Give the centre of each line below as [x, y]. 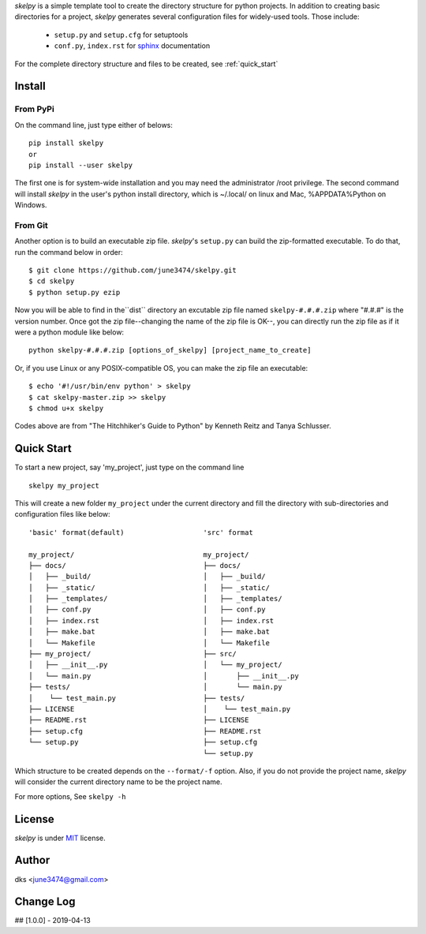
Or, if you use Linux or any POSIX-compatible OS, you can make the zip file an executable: [161, 368]
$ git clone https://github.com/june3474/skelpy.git [133, 270]
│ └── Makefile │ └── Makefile [149, 643]
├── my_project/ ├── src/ [133, 654]
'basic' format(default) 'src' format [141, 532]
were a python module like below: [69, 332]
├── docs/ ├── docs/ [135, 565]
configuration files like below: [62, 514]
